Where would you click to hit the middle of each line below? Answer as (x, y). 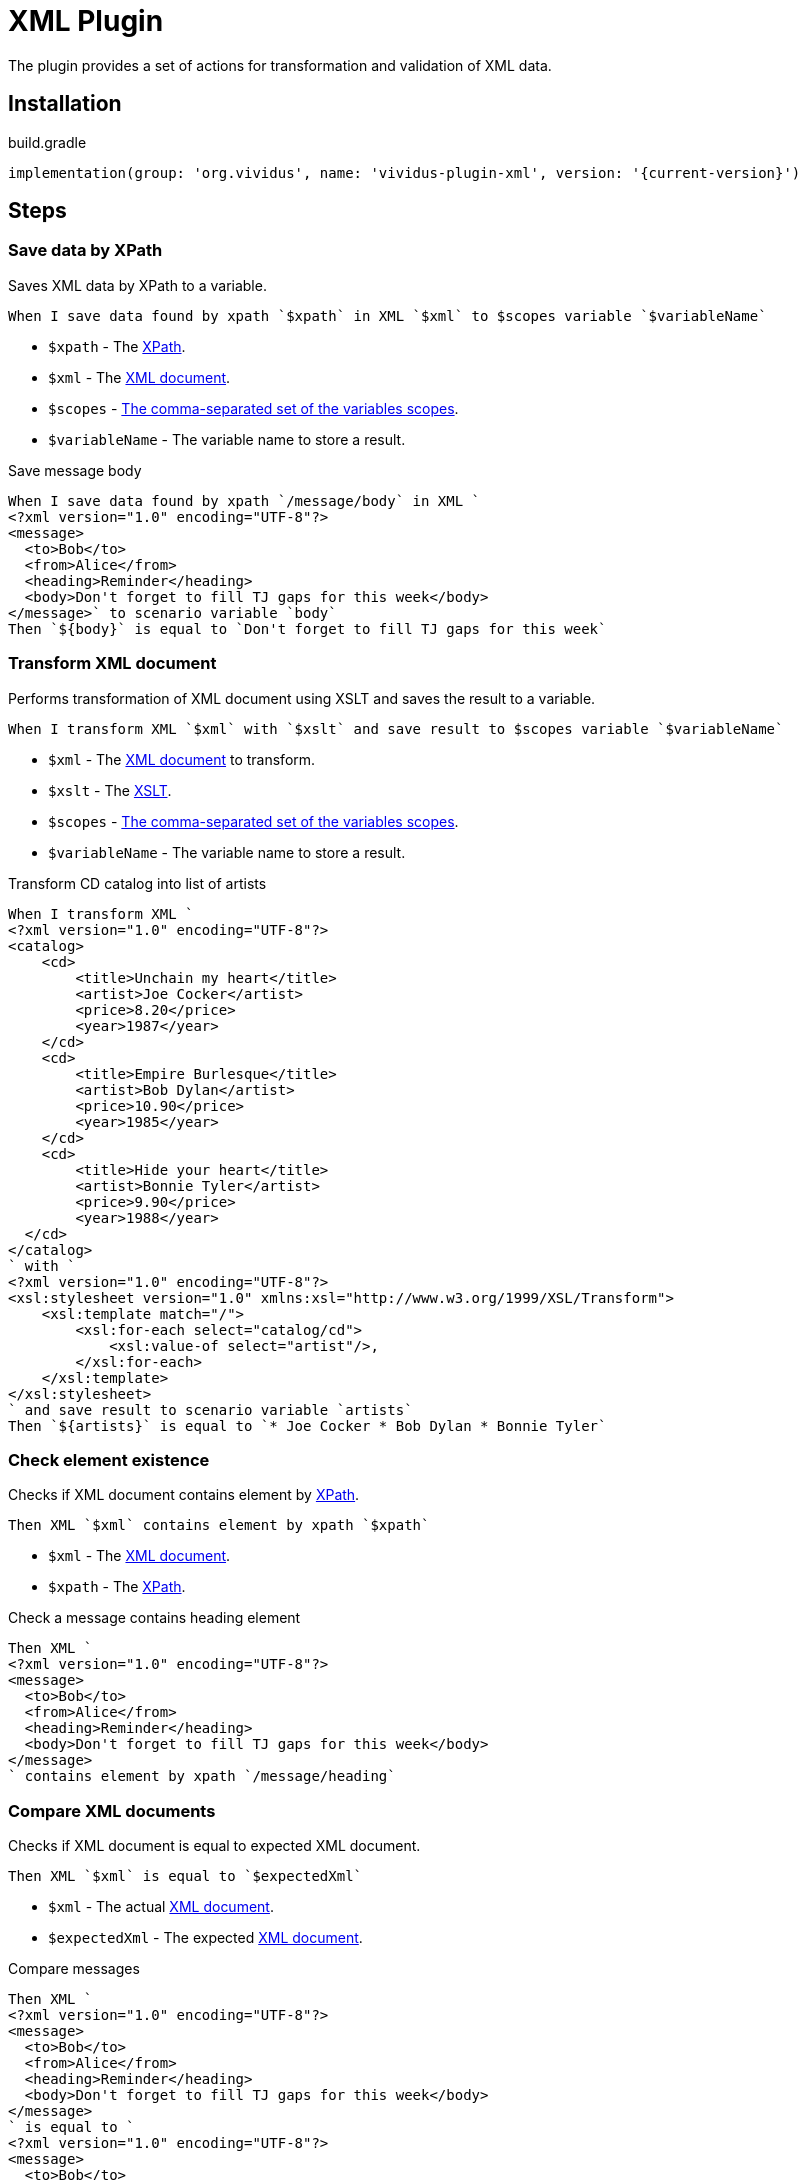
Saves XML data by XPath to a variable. (137, 285)
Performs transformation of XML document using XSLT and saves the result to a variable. (302, 698)
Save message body (75, 470)
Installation (65, 104)
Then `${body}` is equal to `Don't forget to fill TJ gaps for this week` (307, 628)
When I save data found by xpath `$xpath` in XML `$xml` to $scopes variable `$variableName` (387, 315)
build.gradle (47, 142)
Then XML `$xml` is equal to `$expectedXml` (185, 1876)
